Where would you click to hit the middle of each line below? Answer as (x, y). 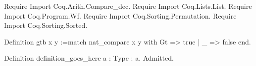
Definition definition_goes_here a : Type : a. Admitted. (89, 58)
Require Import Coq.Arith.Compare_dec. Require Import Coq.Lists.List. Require (128, 6)
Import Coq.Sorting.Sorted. (46, 25)
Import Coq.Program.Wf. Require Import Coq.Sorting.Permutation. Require (120, 15)
